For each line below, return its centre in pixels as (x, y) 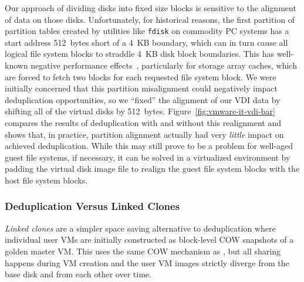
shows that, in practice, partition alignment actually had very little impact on (144, 134)
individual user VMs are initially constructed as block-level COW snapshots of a (149, 239)
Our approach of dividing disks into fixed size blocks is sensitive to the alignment (151, 8)
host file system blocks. (46, 180)
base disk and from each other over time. (78, 274)
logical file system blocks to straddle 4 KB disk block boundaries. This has (139, 54)
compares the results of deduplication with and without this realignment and (143, 123)
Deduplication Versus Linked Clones (92, 206)
